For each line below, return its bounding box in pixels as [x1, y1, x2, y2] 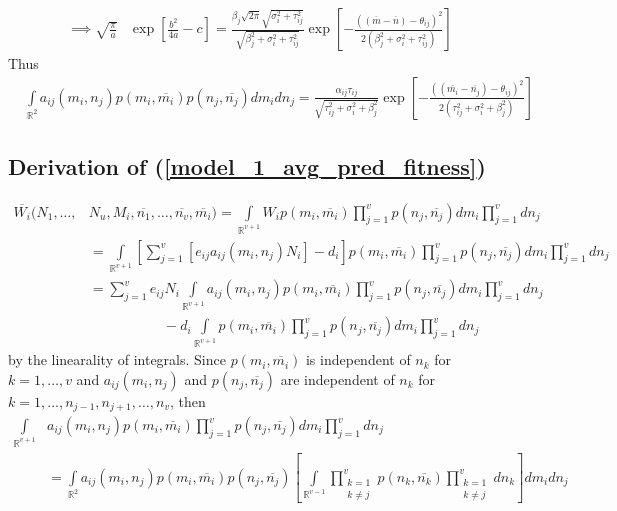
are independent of [280, 368, 395, 389]
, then [169, 390, 206, 411]
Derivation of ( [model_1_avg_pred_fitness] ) [8, 151, 486, 182]
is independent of [305, 349, 411, 370]
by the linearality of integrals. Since [8, 349, 226, 370]
